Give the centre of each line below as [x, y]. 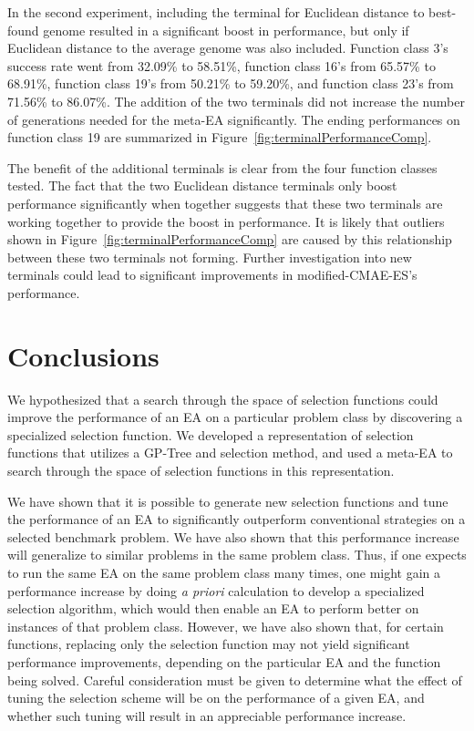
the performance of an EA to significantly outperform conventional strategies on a [237, 519]
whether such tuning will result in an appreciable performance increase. [207, 715]
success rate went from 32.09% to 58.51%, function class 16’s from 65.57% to [222, 65]
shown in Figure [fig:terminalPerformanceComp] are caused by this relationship [230, 239]
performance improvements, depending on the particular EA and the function [224, 661]
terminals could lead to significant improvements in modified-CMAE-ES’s [212, 275]
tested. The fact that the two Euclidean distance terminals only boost [202, 185]
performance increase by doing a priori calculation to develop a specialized [216, 590]
